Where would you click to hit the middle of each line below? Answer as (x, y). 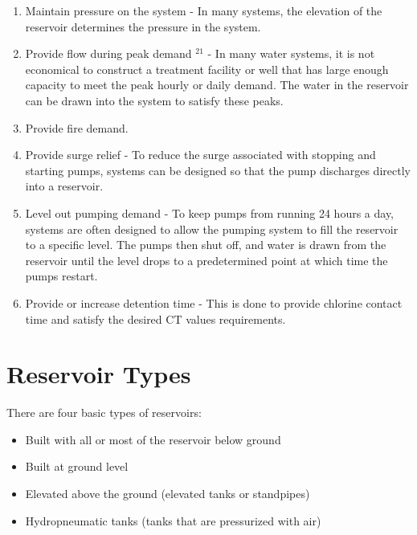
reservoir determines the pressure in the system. (143, 26)
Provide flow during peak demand (108, 53)
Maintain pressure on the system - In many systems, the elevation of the (204, 10)
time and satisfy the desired (94, 319)
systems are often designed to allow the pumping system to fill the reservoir (212, 229)
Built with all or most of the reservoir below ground (153, 439)
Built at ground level (77, 466)
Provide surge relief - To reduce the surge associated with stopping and (200, 155)
